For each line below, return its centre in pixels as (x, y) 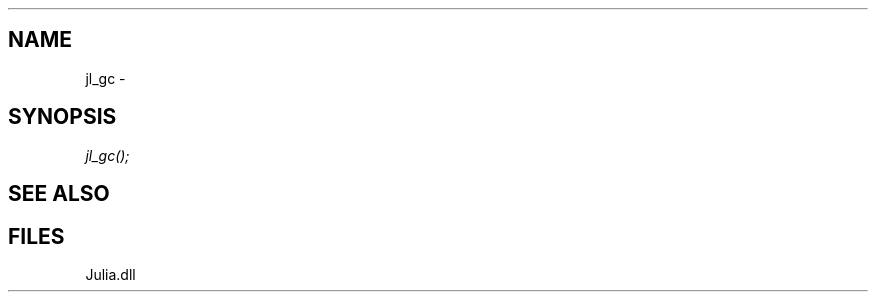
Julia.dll (110, 274)
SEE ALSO (59, 194)
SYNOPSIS (62, 117)
